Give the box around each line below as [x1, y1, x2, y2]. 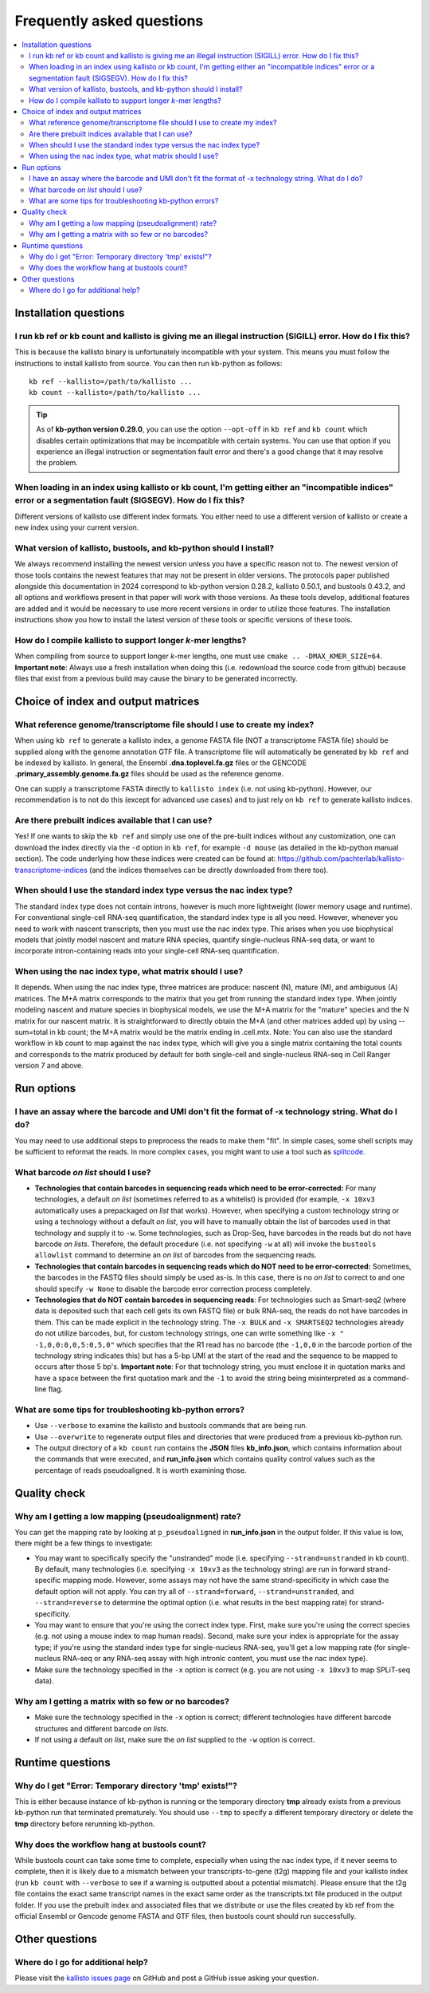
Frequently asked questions [14, 12, 204, 30]
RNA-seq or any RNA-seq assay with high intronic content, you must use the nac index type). [62, 1654, 368, 1663]
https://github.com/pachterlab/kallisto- [277, 854, 405, 863]
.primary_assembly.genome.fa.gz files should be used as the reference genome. [14, 769, 284, 779]
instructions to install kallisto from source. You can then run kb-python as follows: [14, 358, 283, 368]
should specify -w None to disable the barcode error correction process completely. [34, 1284, 312, 1293]
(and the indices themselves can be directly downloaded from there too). [88, 865, 329, 874]
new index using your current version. [14, 523, 139, 532]
